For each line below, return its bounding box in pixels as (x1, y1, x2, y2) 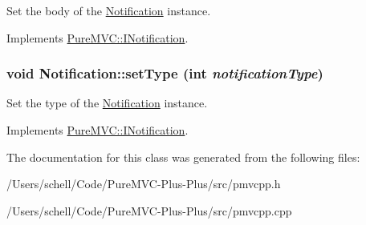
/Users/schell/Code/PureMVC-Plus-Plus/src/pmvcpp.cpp (6, 202, 292, 219)
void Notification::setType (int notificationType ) (6, 63, 323, 83)
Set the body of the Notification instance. (6, 2, 211, 18)
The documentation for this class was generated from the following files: (6, 148, 360, 165)
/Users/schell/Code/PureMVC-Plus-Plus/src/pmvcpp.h (6, 175, 281, 192)
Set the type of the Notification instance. (6, 94, 208, 111)
